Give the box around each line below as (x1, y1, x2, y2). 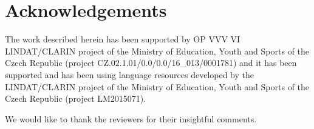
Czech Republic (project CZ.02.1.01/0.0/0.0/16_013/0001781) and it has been (5, 56, 297, 69)
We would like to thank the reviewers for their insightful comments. (5, 112, 257, 125)
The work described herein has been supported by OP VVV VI (5, 33, 241, 45)
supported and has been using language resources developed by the (5, 68, 254, 81)
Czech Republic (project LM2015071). (5, 92, 146, 105)
